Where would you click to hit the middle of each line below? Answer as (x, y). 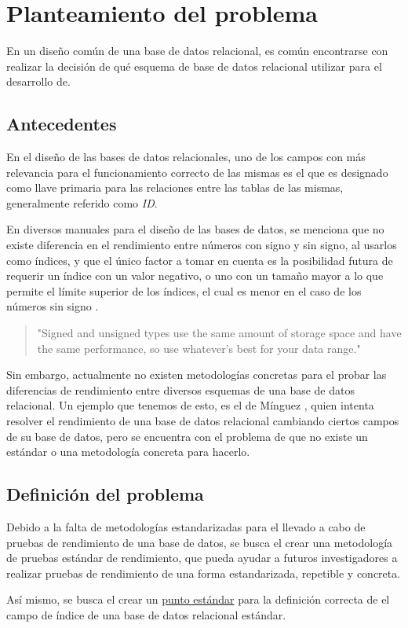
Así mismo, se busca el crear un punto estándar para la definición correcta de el (198, 599)
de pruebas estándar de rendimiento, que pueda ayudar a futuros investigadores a (202, 558)
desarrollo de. (38, 81)
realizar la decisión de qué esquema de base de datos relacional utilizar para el (194, 66)
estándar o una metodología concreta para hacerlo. (128, 452)
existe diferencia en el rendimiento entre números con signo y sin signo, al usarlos (202, 245)
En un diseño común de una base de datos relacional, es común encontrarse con (197, 51)
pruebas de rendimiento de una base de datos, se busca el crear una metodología (200, 542)
